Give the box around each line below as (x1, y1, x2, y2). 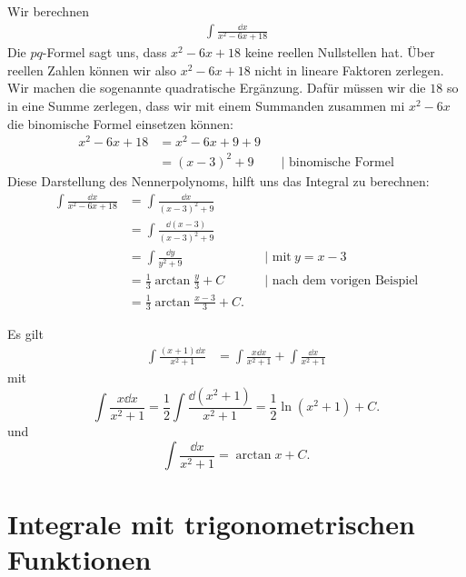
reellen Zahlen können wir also (7, 60, 177, 79)
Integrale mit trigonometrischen (7, 505, 415, 542)
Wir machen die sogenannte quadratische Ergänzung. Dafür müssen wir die (7, 78, 426, 97)
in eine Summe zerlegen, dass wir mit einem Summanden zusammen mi (7, 96, 405, 115)
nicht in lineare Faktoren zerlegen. (254, 60, 444, 79)
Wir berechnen (7, 2, 89, 20)
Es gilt (7, 324, 44, 343)
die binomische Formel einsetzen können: (7, 114, 233, 133)
